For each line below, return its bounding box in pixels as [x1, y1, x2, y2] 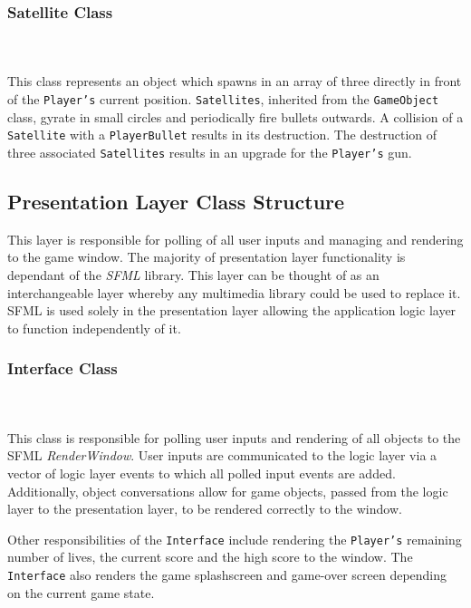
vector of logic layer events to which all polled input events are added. [7, 463, 396, 482]
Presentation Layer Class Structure [7, 187, 345, 215]
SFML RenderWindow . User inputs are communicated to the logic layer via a [7, 446, 437, 465]
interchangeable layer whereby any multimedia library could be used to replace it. [7, 283, 461, 302]
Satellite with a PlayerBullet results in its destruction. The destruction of [7, 125, 437, 144]
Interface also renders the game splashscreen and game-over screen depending [7, 565, 447, 584]
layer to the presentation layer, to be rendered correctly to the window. [7, 499, 402, 518]
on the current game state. [7, 583, 155, 602]
